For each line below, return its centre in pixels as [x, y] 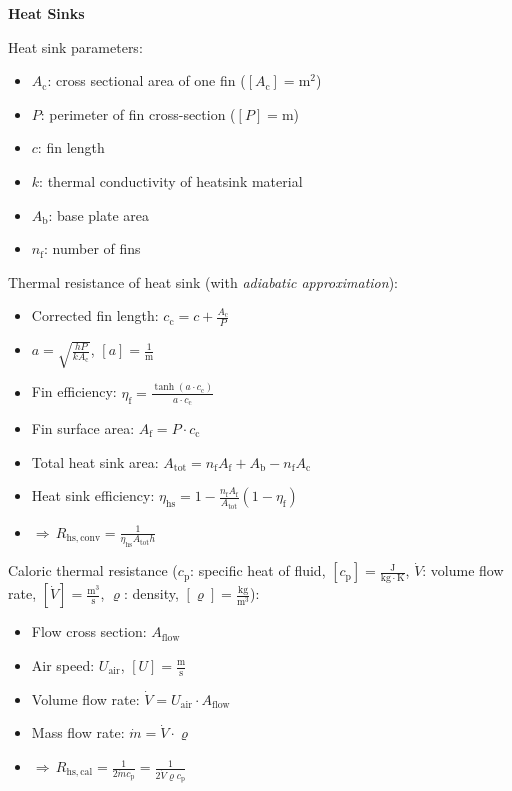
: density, [151, 593]
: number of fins [92, 248]
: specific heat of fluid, [258, 570]
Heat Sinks [46, 13]
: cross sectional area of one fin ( [146, 80]
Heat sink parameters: [75, 46]
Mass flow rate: [78, 732]
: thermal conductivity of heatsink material [171, 180]
